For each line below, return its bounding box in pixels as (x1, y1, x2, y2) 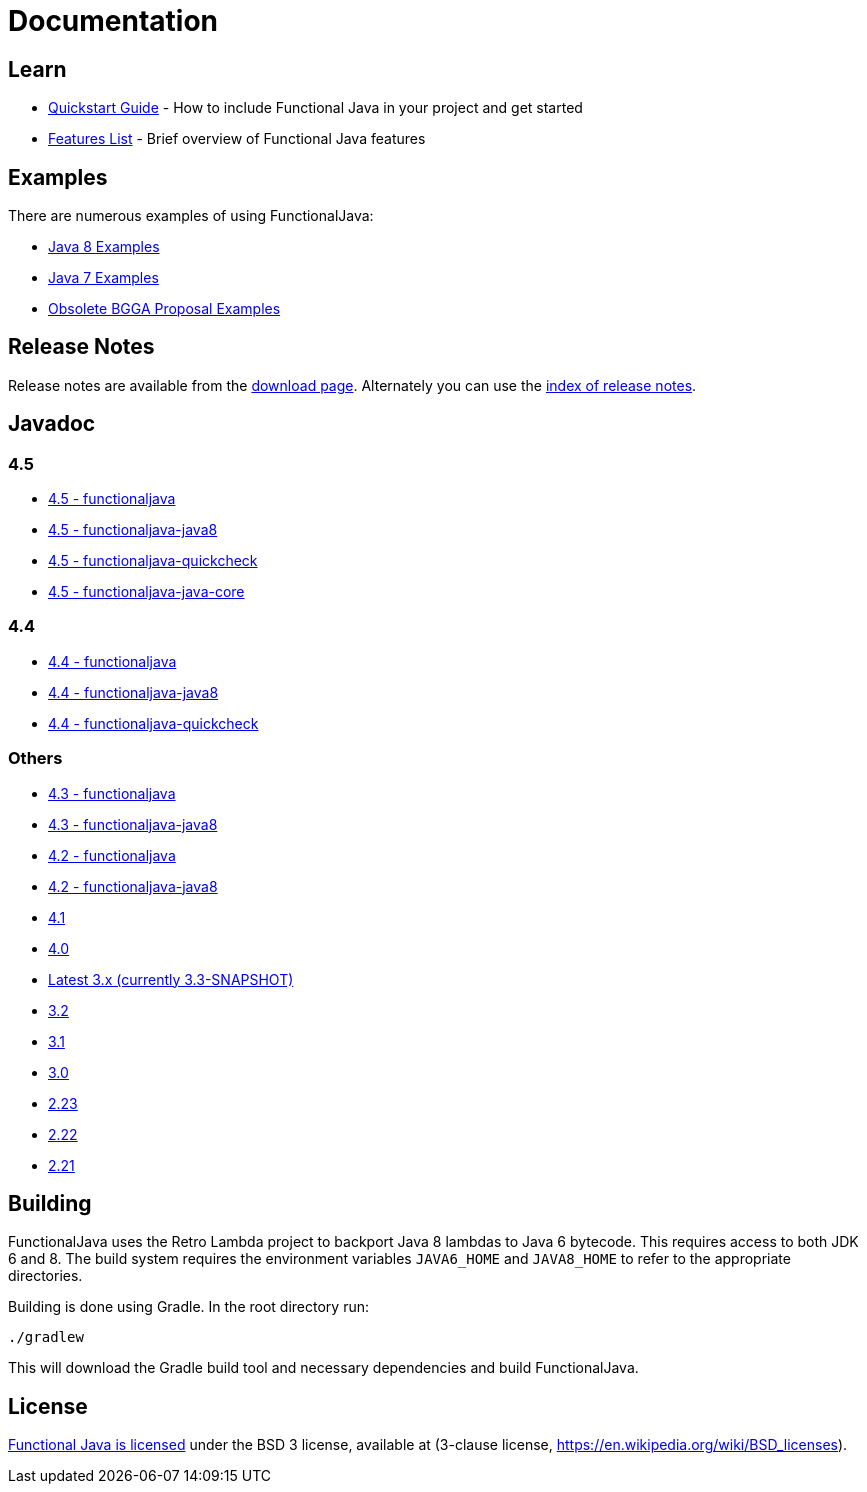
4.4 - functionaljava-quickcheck (48, 714, 259, 732)
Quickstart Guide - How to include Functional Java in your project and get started (48, 99, 583, 117)
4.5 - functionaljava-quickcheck (48, 552, 258, 570)
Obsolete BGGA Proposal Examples (48, 300, 281, 318)
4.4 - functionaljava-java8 (48, 683, 219, 701)
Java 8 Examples (48, 238, 160, 256)
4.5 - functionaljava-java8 (48, 521, 218, 539)
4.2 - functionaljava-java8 (48, 877, 218, 895)
